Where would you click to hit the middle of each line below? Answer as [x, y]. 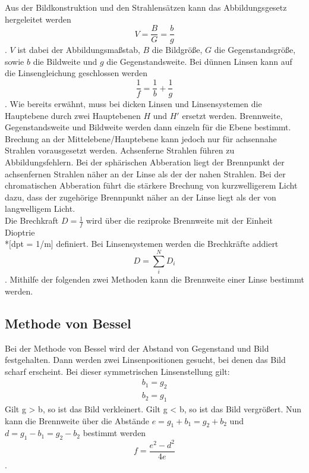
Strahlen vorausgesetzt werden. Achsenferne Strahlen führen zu [120, 150]
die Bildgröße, [177, 50]
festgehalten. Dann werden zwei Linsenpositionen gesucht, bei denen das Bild [145, 360]
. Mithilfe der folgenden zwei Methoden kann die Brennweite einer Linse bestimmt [154, 279]
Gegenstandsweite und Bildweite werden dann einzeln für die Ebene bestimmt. [148, 127]
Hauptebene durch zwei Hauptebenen [73, 115]
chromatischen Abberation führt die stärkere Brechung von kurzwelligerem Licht [151, 185]
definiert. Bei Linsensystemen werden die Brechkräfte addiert [167, 244]
